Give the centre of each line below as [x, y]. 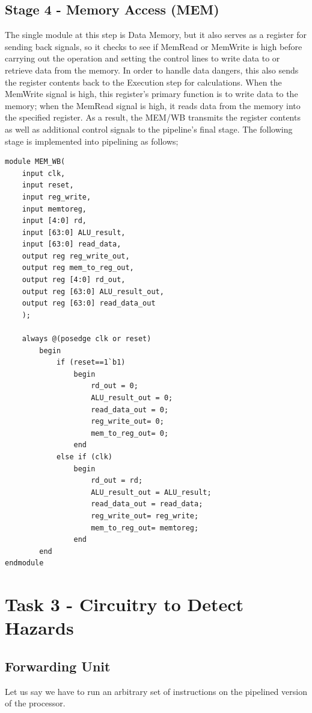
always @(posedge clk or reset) [87, 339]
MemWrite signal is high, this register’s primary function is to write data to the [151, 94]
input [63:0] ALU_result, [74, 232]
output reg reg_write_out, [76, 256]
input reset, [48, 185]
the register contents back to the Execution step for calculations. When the [143, 82]
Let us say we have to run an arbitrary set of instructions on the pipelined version [156, 691]
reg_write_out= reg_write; [145, 516]
